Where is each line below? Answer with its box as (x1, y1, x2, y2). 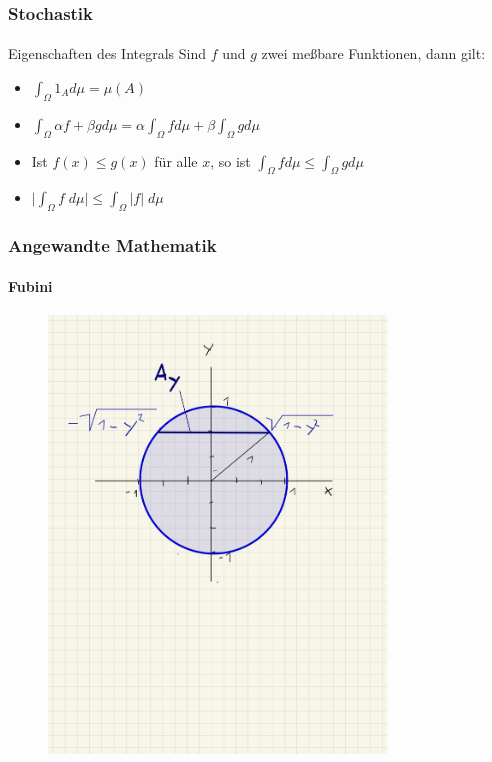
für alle (154, 150, 198, 171)
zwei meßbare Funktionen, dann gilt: (261, 43, 486, 64)
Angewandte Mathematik (8, 233, 217, 258)
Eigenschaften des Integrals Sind (8, 43, 207, 64)
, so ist (210, 150, 251, 171)
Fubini (8, 275, 53, 296)
